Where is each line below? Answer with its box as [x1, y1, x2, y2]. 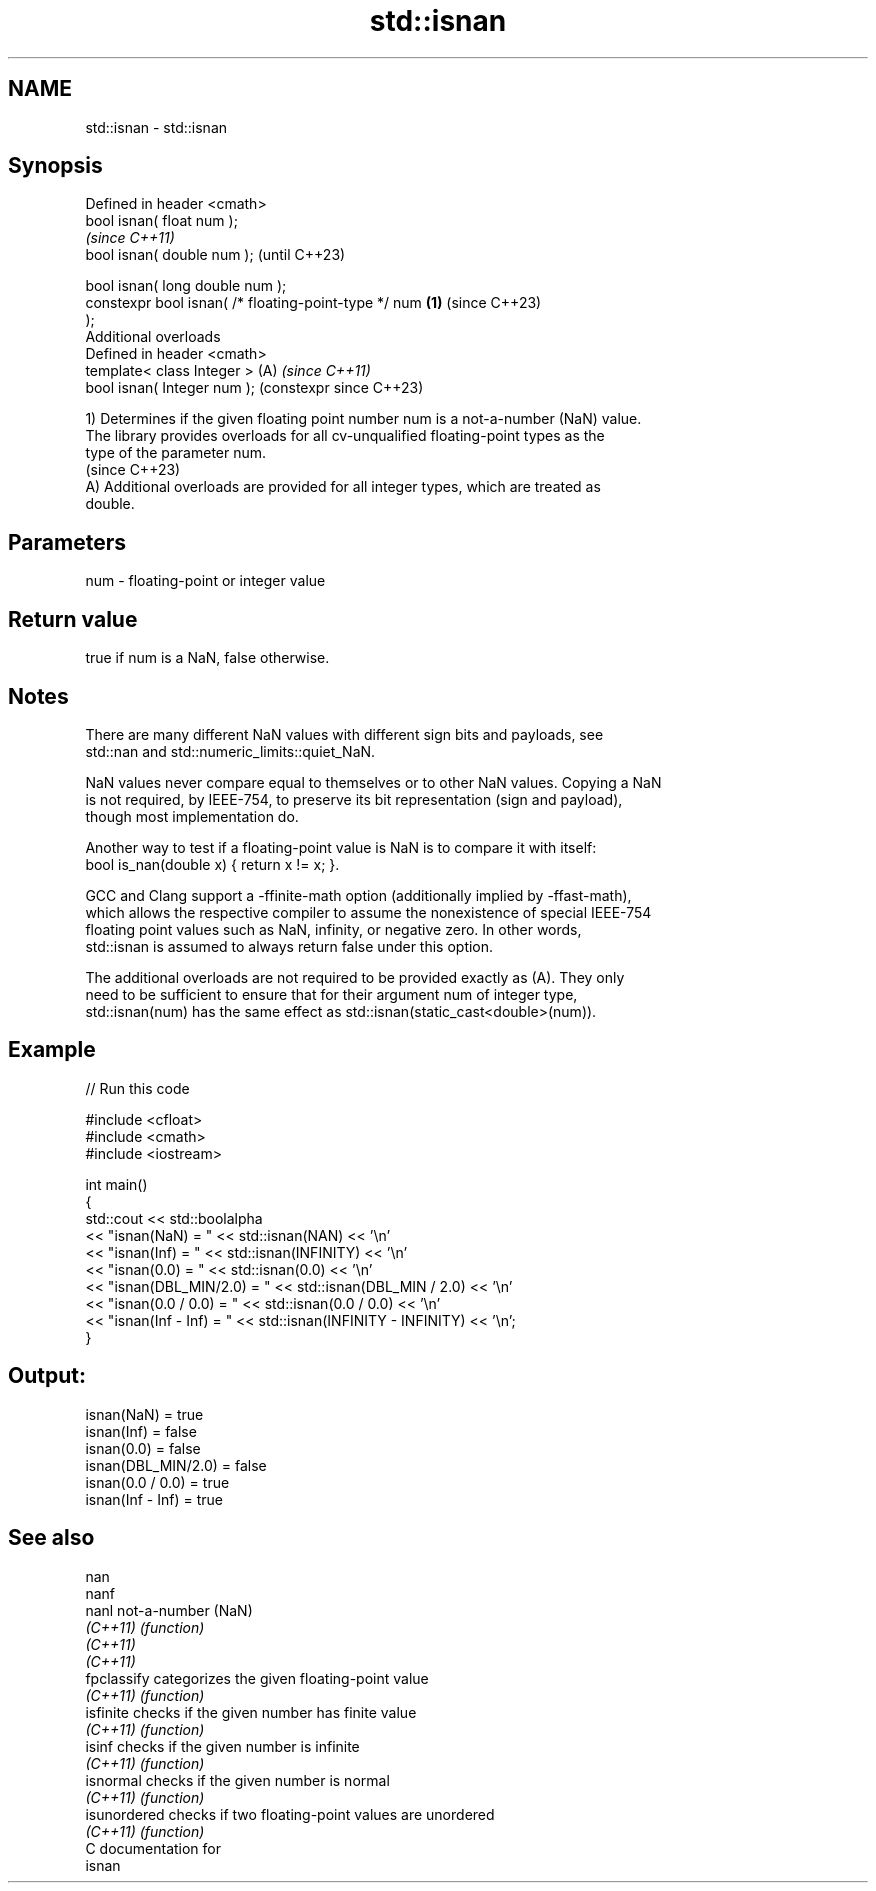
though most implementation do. [85, 807, 299, 825]
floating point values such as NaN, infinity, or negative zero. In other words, [85, 920, 582, 938]
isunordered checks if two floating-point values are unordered [85, 1805, 495, 1823]
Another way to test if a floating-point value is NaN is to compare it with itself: [85, 838, 597, 856]
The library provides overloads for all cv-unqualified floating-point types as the [85, 427, 605, 445]
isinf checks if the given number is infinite [85, 1737, 360, 1755]
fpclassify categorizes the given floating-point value [85, 1669, 429, 1687]
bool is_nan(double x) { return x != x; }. [85, 855, 340, 873]
